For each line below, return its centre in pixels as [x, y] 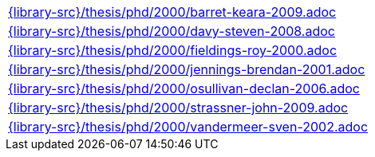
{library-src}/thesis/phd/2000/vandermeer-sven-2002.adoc [188, 127]
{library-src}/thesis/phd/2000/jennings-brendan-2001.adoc [187, 69]
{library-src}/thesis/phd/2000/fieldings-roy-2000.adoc [173, 50]
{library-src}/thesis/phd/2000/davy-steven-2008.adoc [172, 31]
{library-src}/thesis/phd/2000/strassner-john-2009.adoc [178, 108]
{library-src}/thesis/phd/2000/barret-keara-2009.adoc [172, 12]
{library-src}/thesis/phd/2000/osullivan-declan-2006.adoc [184, 88]
